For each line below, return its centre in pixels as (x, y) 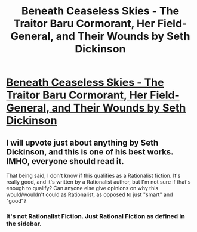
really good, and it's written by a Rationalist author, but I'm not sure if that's (98, 182)
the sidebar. (24, 224)
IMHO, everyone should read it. (65, 161)
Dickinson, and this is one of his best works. (90, 152)
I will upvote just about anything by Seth (82, 142)
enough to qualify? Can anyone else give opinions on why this (82, 188)
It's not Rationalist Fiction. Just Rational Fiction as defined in (96, 216)
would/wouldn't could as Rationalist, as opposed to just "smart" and (90, 194)
